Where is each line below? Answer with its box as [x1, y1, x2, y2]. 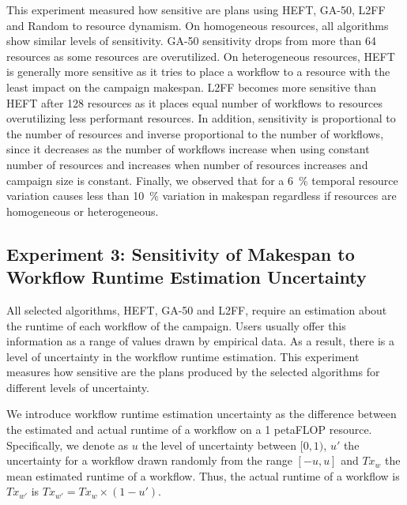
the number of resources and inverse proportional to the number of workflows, [6, 125, 384, 141]
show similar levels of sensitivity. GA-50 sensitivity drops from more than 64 [6, 32, 376, 49]
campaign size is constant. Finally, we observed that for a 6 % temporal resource [6, 171, 398, 188]
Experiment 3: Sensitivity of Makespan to [6, 241, 355, 266]
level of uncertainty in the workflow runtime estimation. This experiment [6, 348, 360, 364]
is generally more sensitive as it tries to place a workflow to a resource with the [6, 63, 390, 80]
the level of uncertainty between [141, 436, 297, 453]
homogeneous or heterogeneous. [6, 202, 159, 219]
